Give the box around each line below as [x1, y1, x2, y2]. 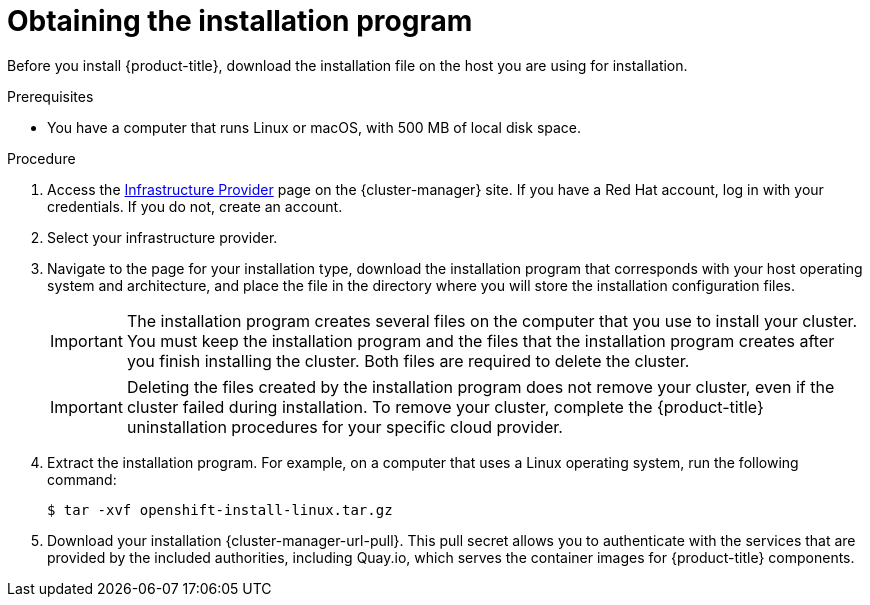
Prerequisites [7, 87, 94, 105]
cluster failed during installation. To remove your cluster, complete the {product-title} [126, 396, 764, 417]
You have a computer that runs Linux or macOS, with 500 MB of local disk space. [47, 118, 582, 136]
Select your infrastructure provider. [47, 228, 278, 246]
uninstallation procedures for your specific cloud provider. [126, 416, 563, 437]
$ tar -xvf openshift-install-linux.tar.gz [47, 501, 393, 518]
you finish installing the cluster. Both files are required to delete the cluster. [126, 350, 690, 371]
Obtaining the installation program [7, 4, 473, 38]
